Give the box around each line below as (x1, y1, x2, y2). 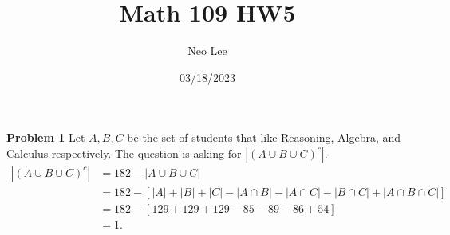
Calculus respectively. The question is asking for (6, 144, 242, 161)
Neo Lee (187, 42, 227, 59)
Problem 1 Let (6, 129, 85, 146)
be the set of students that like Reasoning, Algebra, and (127, 129, 401, 146)
